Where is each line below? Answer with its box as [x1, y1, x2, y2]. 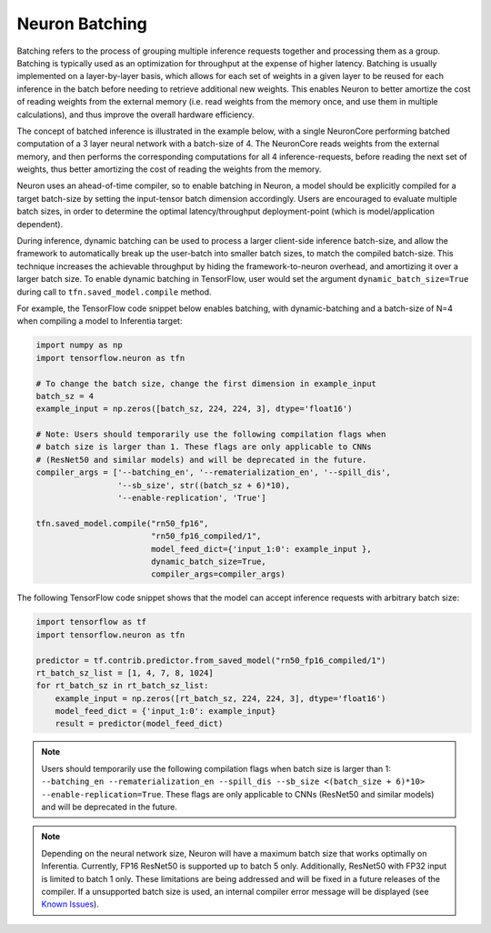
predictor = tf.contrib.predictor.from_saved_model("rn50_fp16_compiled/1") [35, 655, 386, 666]
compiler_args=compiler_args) [150, 569, 286, 579]
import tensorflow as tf [35, 617, 147, 627]
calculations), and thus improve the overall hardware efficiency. [16, 109, 255, 120]
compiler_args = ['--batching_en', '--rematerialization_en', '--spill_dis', [35, 467, 391, 477]
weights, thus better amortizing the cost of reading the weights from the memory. [16, 164, 322, 175]
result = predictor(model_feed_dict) [55, 718, 224, 729]
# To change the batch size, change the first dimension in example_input [35, 378, 377, 388]
